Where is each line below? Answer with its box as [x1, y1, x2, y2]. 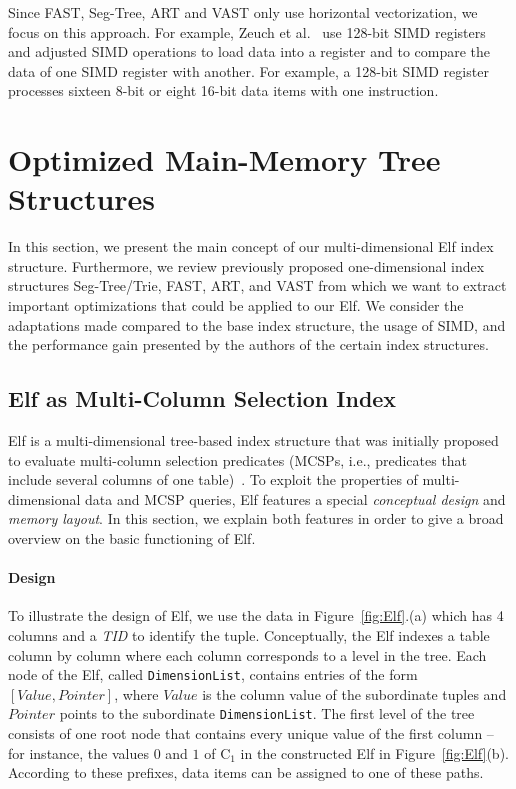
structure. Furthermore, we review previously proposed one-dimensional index [8, 255, 485, 276]
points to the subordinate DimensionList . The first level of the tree [59, 703, 475, 724]
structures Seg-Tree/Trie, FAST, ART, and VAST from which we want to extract [8, 275, 507, 296]
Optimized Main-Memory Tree [8, 139, 441, 180]
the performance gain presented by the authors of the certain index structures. [8, 334, 489, 355]
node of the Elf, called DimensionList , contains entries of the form [8, 664, 418, 685]
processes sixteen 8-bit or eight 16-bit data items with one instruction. [8, 80, 439, 101]
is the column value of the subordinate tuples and [202, 683, 507, 704]
